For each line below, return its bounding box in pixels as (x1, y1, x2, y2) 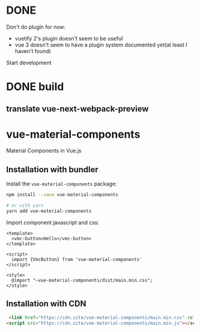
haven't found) (14, 47, 51, 54)
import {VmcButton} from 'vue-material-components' (11, 256, 143, 262)
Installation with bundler (6, 165, 99, 175)
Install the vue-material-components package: (6, 180, 117, 188)
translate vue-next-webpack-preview (6, 104, 149, 114)
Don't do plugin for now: (6, 23, 66, 30)
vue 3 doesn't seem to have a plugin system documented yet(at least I (14, 41, 187, 48)
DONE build (6, 80, 64, 94)
